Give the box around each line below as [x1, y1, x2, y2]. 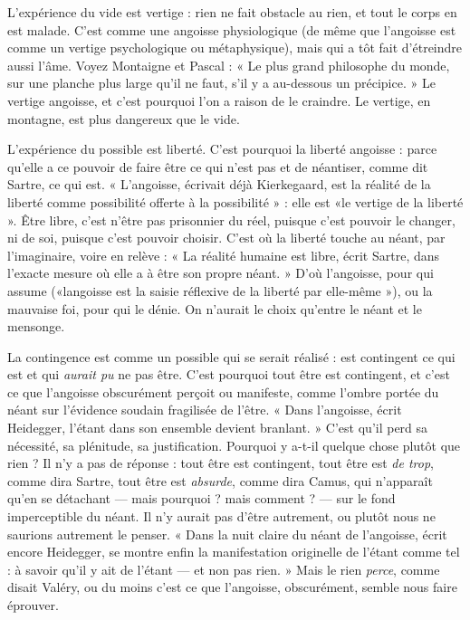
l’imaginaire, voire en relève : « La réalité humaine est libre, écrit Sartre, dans [7, 245, 440, 264]
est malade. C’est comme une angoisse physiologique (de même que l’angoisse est [7, 20, 456, 39]
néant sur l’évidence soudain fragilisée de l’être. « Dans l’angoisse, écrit [7, 400, 402, 419]
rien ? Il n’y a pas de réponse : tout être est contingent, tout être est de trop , [7, 453, 434, 472]
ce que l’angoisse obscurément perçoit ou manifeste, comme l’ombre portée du [7, 382, 439, 401]
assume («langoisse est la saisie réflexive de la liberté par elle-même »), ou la [7, 281, 433, 300]
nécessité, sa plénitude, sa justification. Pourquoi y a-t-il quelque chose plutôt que [7, 435, 461, 454]
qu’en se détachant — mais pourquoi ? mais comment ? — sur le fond [7, 489, 396, 508]
